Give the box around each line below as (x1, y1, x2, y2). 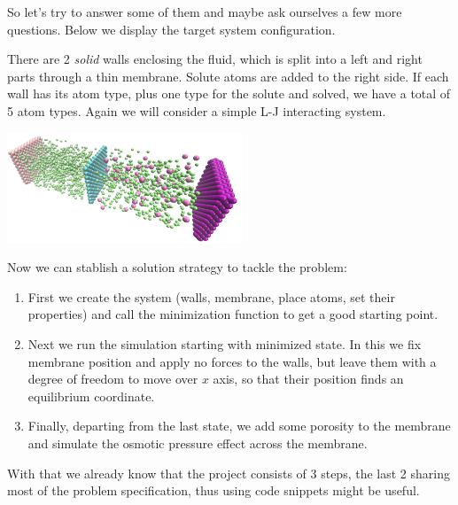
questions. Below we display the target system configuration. (7, 19, 336, 38)
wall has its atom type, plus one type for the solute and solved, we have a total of (7, 84, 451, 103)
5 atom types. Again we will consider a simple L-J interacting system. (7, 101, 386, 120)
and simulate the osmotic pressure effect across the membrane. (27, 433, 368, 452)
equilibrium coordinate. (27, 386, 155, 405)
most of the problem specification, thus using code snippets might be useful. (7, 481, 420, 500)
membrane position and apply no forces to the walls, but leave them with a (27, 352, 437, 370)
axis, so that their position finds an (213, 369, 404, 388)
